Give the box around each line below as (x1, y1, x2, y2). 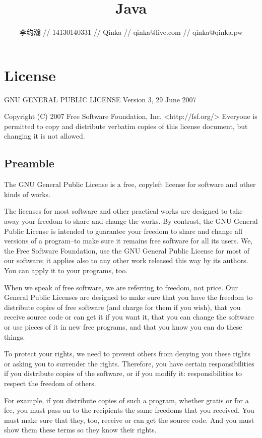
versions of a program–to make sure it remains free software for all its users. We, (4, 235, 253, 246)
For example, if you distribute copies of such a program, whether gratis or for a (4, 395, 249, 405)
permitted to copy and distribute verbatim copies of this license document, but (4, 120, 248, 131)
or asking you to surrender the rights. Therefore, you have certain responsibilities (4, 358, 254, 368)
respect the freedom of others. (4, 378, 96, 388)
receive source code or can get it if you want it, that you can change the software (4, 311, 254, 322)
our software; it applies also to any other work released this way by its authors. (4, 255, 248, 266)
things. (4, 331, 25, 342)
